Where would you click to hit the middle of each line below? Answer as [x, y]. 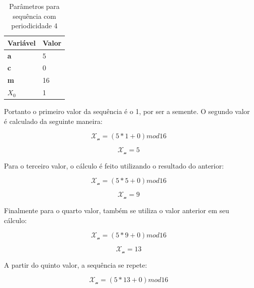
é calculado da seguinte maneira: [53, 121]
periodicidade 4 [34, 26]
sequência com [34, 16]
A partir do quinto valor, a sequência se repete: [76, 264]
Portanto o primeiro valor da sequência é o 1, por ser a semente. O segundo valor [127, 111]
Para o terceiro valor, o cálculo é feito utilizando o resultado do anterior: [114, 165]
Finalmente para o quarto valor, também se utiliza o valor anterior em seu [117, 210]
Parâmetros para [34, 6]
